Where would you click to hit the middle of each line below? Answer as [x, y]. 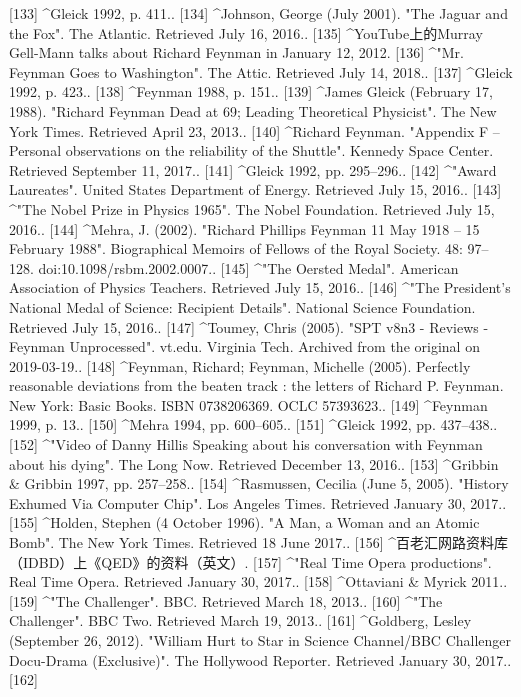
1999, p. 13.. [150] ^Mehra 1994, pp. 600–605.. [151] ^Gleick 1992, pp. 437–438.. [253, 424]
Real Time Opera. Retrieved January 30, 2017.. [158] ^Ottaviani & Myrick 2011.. [258, 581]
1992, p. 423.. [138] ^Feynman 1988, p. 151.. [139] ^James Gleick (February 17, [251, 91]
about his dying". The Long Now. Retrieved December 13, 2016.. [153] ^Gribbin [254, 463]
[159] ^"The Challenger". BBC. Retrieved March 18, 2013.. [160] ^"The [226, 600]
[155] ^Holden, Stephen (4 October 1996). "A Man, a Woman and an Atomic [244, 522]
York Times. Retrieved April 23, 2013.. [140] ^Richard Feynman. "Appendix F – [254, 130]
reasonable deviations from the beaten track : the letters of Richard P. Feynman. [256, 385]
